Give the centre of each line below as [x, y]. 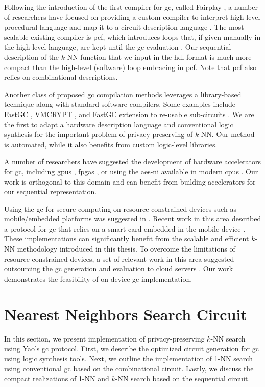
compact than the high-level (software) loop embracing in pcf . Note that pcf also [130, 67]
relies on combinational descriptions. [61, 77]
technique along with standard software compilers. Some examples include [120, 104]
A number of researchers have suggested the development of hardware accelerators [133, 161]
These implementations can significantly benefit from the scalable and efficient [127, 238]
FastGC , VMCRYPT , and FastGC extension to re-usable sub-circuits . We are [129, 114]
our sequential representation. [51, 191]
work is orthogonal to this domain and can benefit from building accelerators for [130, 181]
